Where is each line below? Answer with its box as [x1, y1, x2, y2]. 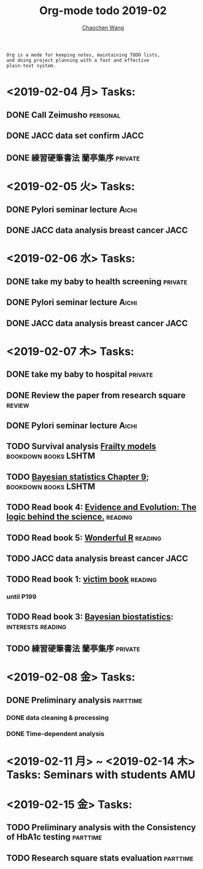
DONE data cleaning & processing [6, 713, 109, 722]
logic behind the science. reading [6, 512, 133, 522]
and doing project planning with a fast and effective [6, 57, 150, 63]
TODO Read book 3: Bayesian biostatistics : [6, 611, 174, 622]
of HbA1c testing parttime [6, 832, 102, 843]
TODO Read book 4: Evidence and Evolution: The [6, 502, 197, 512]
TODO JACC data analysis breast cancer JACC [6, 553, 188, 564]
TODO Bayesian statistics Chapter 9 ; [6, 471, 149, 482]
